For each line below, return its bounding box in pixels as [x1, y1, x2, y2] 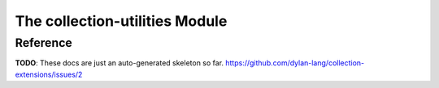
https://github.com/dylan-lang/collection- [224, 58, 365, 68]
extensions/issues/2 [15, 69, 83, 79]
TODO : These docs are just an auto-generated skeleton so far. [15, 58, 224, 68]
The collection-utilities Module [15, 12, 228, 30]
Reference [15, 36, 72, 50]
